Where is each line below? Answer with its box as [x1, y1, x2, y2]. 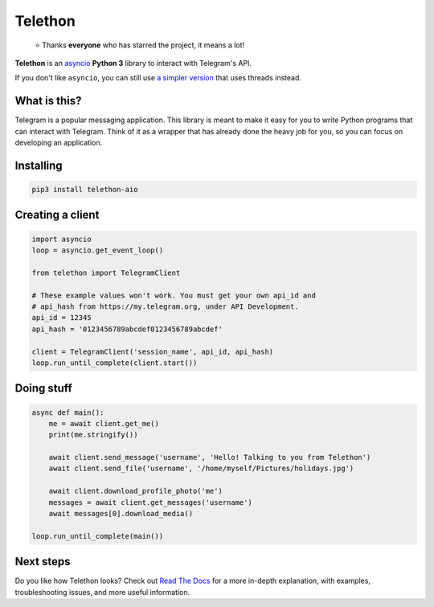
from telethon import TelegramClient [31, 268, 181, 277]
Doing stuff [14, 382, 72, 396]
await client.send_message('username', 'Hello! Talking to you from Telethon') [48, 453, 371, 462]
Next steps [14, 555, 71, 568]
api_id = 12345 [31, 314, 92, 322]
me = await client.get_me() [48, 419, 160, 428]
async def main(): [31, 408, 104, 417]
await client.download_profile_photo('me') [48, 486, 223, 496]
